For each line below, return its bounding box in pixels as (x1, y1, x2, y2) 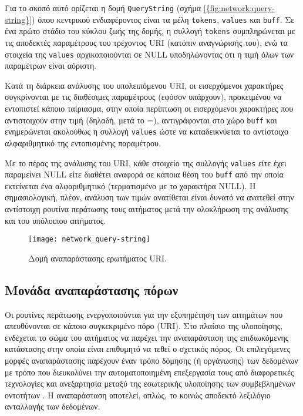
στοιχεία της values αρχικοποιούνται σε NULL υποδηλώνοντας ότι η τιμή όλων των (5, 48, 294, 60)
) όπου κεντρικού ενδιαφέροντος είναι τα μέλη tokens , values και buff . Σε (32, 13, 295, 25)
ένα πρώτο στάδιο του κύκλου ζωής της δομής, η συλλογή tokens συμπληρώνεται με (5, 25, 295, 37)
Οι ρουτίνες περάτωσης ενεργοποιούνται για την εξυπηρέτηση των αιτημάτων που (5, 308, 283, 320)
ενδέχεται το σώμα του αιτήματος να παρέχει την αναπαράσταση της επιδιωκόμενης (5, 331, 289, 343)
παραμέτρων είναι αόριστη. (5, 59, 97, 72)
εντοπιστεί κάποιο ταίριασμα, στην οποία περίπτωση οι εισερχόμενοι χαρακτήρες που (5, 102, 294, 114)
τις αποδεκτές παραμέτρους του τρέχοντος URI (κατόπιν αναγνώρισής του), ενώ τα (5, 36, 288, 48)
